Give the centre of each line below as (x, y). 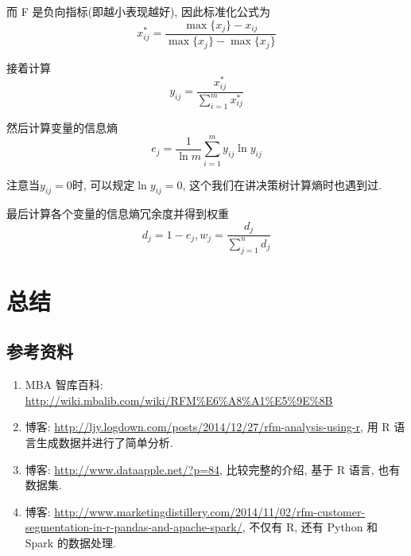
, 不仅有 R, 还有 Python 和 (310, 527)
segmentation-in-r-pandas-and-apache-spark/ (134, 527)
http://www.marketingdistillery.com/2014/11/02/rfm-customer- (210, 511)
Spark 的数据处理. (70, 542)
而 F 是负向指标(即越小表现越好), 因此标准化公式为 (138, 11)
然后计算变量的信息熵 (62, 127)
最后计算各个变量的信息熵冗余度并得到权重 (118, 214)
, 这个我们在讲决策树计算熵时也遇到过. (282, 184)
